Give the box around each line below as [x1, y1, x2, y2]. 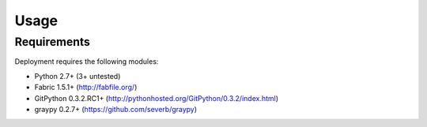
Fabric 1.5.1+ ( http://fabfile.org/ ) [34, 83, 138, 92]
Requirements [14, 35, 91, 49]
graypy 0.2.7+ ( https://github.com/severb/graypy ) [34, 104, 198, 114]
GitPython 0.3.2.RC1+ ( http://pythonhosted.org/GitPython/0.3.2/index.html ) [34, 93, 279, 103]
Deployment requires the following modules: [14, 57, 159, 66]
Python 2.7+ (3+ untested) [34, 71, 121, 80]
